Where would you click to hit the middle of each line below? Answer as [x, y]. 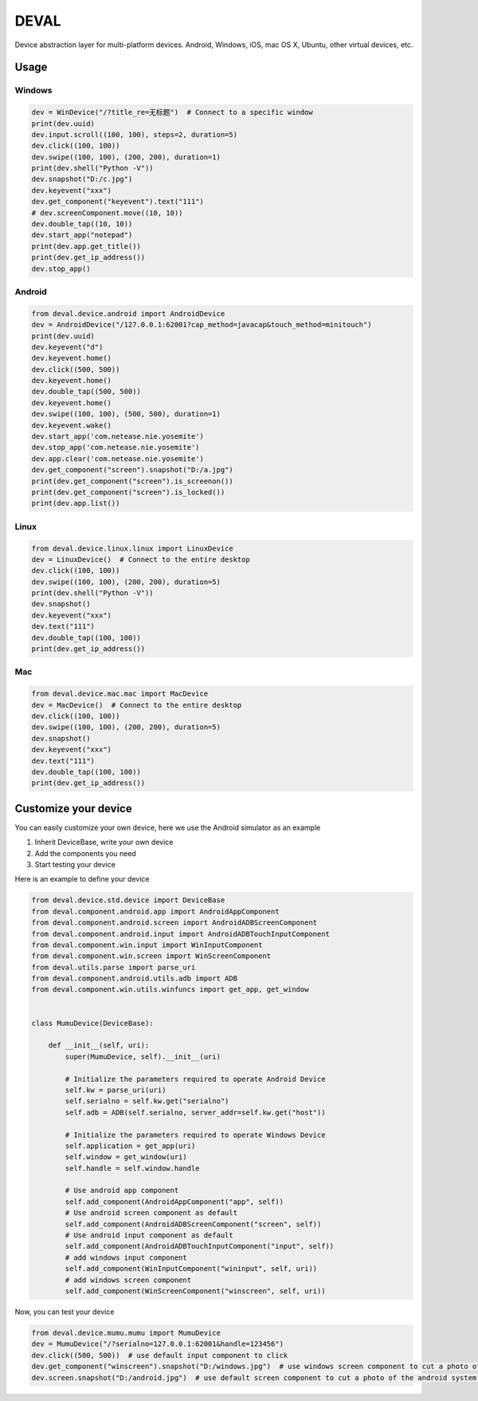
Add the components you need [86, 853]
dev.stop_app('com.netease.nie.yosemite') [116, 448]
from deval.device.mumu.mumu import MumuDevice [126, 1333]
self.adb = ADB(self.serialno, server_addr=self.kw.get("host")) [195, 1112]
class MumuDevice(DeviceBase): [93, 1023]
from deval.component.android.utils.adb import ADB [135, 979]
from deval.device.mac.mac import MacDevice [120, 694]
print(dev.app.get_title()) [86, 246]
